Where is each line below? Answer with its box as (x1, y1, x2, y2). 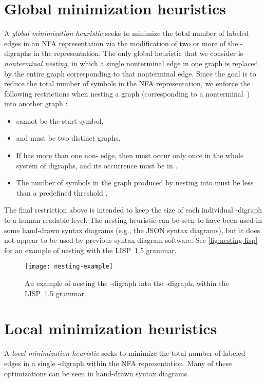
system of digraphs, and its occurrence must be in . (16, 160, 178, 170)
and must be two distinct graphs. (16, 132, 121, 143)
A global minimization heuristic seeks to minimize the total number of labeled (4, 28, 249, 39)
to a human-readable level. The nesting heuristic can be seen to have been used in (4, 215, 262, 225)
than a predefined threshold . (16, 187, 108, 198)
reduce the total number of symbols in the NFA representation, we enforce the (4, 78, 251, 89)
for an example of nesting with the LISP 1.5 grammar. (4, 244, 177, 255)
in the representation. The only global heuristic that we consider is (33, 48, 243, 59)
